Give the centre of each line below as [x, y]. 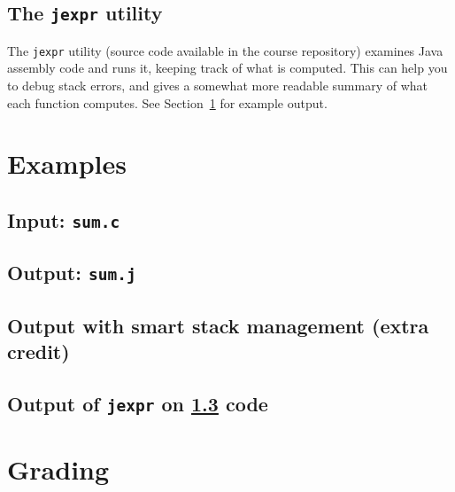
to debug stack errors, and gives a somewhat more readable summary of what [218, 86]
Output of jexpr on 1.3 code [138, 403]
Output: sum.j [72, 273]
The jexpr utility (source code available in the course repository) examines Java [225, 50]
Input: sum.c [64, 219]
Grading [58, 469]
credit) [39, 351]
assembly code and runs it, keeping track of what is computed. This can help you [227, 68]
